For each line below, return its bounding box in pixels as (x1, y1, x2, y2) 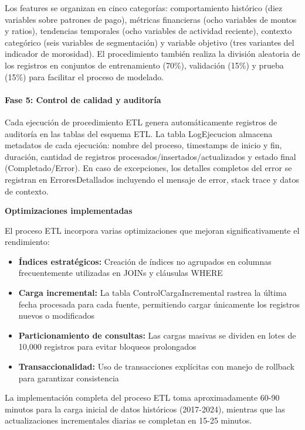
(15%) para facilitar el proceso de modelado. (5, 70, 164, 83)
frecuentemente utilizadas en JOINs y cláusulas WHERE (18, 267, 223, 279)
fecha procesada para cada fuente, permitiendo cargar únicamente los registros (18, 298, 300, 310)
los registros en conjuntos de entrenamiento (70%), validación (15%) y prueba (5, 59, 284, 71)
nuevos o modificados (18, 309, 95, 322)
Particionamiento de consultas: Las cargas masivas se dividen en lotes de (18, 329, 296, 341)
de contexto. (5, 185, 49, 197)
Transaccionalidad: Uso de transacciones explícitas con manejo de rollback (18, 360, 294, 373)
